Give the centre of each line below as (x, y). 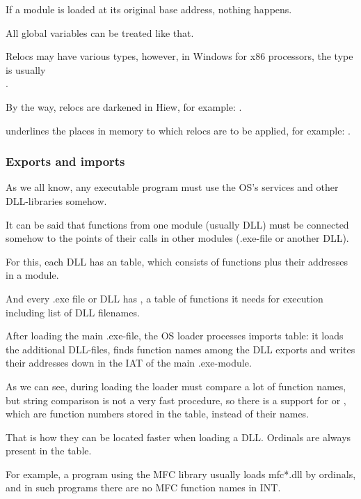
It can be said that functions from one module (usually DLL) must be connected (177, 224)
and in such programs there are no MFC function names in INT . (143, 488)
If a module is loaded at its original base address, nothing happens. (149, 9)
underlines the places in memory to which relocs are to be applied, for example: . (178, 130)
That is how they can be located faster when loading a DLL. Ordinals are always (178, 437)
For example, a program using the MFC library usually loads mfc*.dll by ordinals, (181, 474)
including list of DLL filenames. (73, 312)
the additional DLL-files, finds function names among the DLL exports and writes (180, 349)
